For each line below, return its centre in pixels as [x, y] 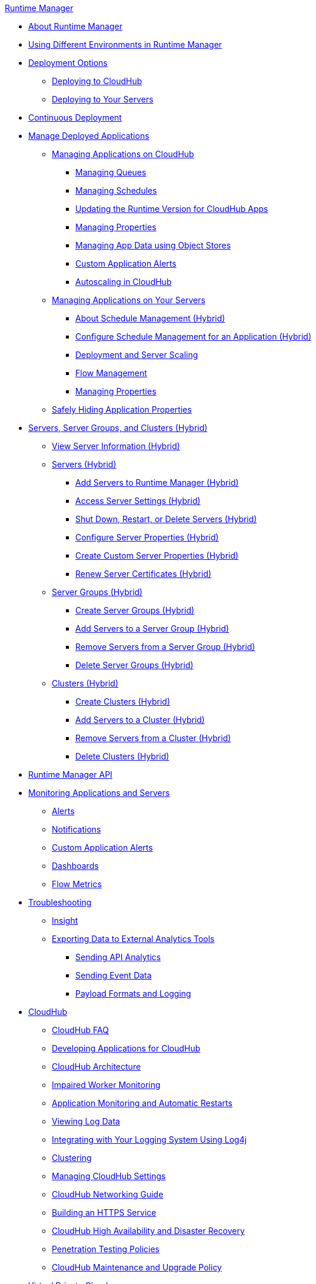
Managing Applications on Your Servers [129, 300]
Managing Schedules [116, 190]
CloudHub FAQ [80, 1030]
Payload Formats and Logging [133, 993]
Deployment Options [68, 63]
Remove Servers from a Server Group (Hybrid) [165, 647]
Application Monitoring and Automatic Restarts [142, 1103]
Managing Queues [111, 172]
